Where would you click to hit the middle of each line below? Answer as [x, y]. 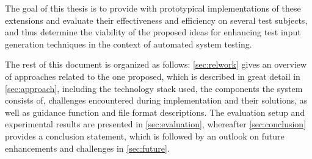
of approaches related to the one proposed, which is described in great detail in [153, 76]
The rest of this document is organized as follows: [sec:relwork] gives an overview [156, 64]
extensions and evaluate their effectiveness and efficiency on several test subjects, [156, 20]
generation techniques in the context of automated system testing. [129, 44]
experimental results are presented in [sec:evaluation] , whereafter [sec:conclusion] [156, 124]
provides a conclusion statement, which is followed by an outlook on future [145, 136]
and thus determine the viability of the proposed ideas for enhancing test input [153, 32]
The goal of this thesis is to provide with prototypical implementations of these [153, 8]
